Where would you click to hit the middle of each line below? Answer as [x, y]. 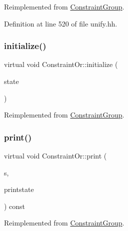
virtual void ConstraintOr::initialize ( [61, 64]
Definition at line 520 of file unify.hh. [61, 23]
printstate [19, 189]
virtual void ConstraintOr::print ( [55, 155]
